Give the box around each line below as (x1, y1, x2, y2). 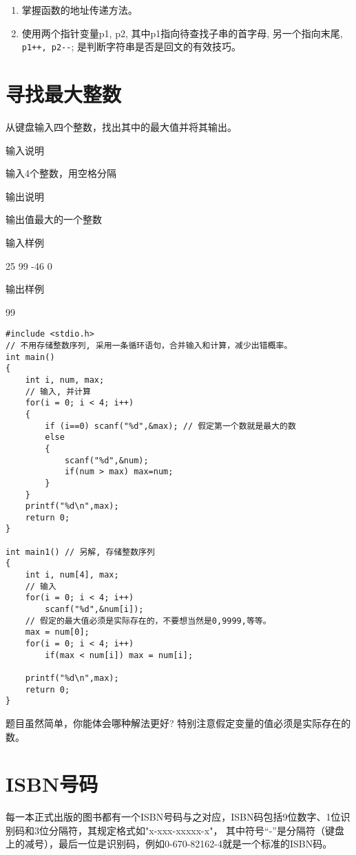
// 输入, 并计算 (25, 386, 91, 397)
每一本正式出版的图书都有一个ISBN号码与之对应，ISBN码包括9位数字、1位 (6, 810, 341, 824)
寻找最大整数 (6, 80, 122, 108)
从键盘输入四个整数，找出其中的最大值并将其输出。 (6, 119, 237, 134)
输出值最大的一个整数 (6, 212, 102, 226)
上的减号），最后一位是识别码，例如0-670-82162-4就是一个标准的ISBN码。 (6, 836, 333, 851)
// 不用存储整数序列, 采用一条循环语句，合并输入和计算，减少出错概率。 (6, 340, 293, 350)
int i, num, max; (25, 374, 105, 385)
